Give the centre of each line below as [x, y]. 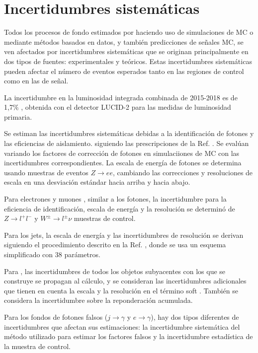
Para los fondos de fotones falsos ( [56, 317]
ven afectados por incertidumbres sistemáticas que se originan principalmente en [126, 51]
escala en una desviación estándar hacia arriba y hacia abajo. [97, 182]
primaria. [18, 116]
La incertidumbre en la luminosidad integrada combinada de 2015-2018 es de [121, 97]
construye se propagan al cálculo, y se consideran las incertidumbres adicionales [125, 281]
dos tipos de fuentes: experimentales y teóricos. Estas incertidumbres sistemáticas [128, 61]
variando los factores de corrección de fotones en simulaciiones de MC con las [122, 153]
